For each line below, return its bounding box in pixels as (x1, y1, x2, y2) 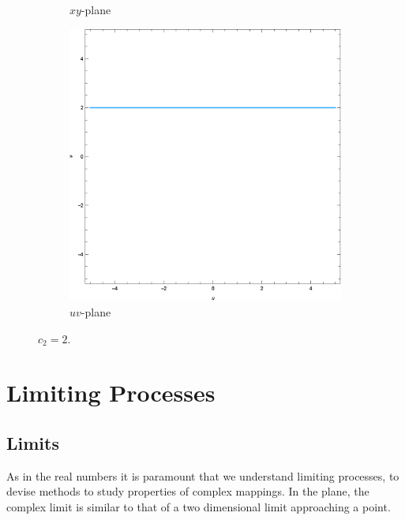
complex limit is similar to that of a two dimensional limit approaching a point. (6, 498, 391, 514)
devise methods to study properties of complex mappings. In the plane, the (6, 483, 369, 499)
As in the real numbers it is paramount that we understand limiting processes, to (6, 467, 399, 484)
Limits (6, 430, 59, 455)
